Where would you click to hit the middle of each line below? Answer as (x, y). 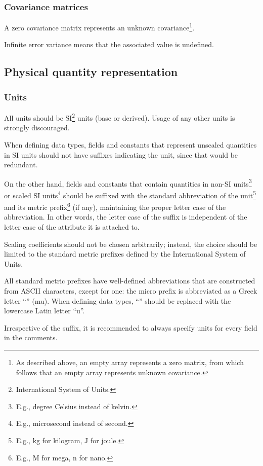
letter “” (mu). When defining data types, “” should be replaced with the (118, 300)
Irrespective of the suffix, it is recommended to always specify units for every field (131, 327)
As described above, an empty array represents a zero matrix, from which (130, 362)
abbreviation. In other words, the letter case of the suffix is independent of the (126, 217)
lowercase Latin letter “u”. (45, 311)
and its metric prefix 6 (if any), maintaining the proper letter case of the (115, 206)
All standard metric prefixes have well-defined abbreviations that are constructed (130, 281)
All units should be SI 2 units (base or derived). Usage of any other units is (120, 117)
